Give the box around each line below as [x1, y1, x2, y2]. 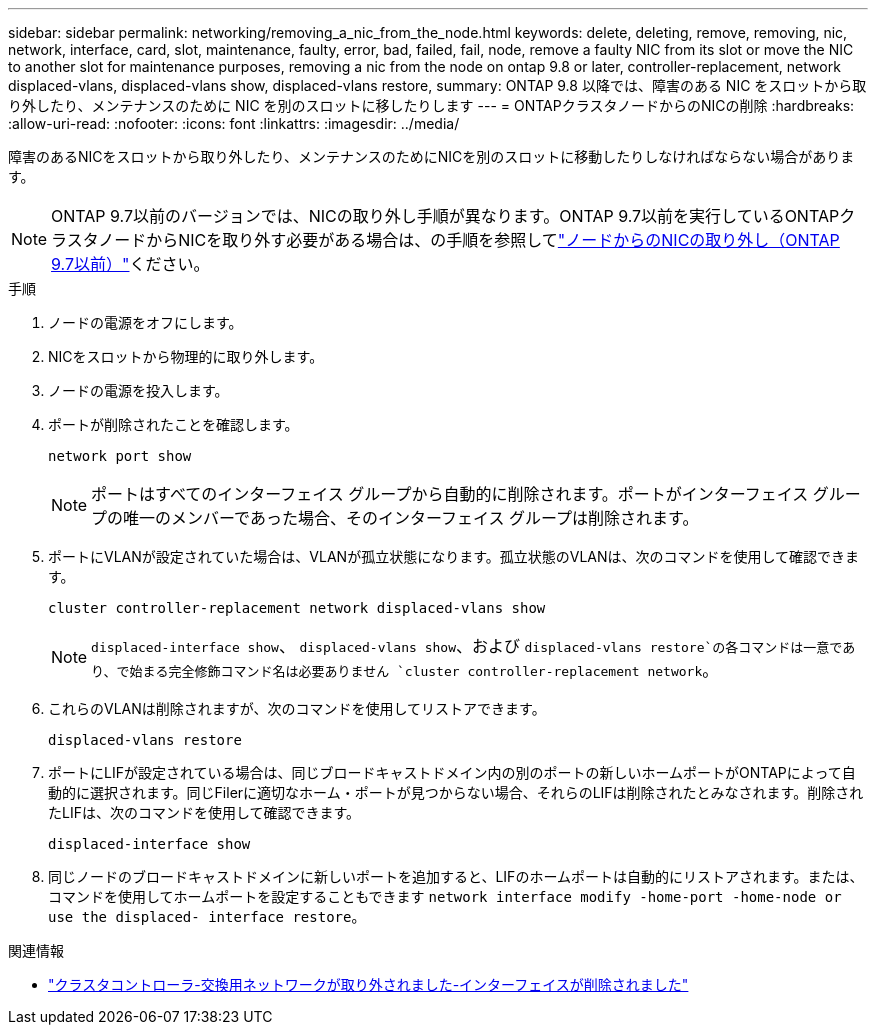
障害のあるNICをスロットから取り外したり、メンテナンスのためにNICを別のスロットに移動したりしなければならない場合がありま [8, 148, 855, 165]
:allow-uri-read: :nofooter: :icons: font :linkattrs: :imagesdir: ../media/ [8, 115, 460, 132]
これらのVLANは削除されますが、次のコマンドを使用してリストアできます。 [48, 700, 546, 717]
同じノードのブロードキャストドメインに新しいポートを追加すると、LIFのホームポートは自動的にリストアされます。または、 [48, 868, 864, 885]
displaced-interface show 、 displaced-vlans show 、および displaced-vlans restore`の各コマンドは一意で [91, 636, 843, 656]
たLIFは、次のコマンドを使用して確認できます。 [48, 804, 361, 821]
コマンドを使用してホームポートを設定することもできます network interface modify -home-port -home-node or [48, 888, 842, 905]
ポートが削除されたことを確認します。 [48, 416, 299, 433]
